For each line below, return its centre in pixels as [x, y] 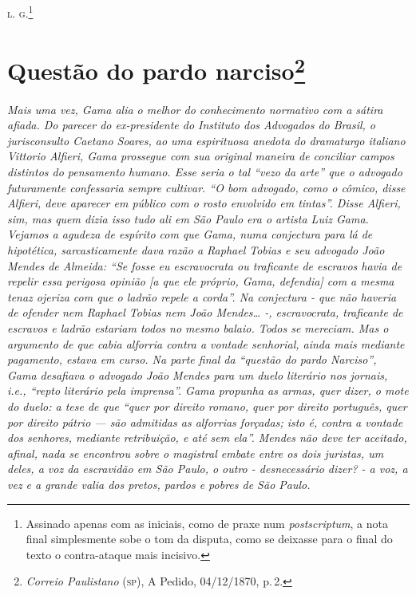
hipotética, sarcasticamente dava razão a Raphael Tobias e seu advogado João [196, 250]
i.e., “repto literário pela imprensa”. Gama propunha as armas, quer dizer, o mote [208, 390]
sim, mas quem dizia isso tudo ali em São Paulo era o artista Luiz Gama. [188, 218]
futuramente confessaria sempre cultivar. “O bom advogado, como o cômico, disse [206, 187]
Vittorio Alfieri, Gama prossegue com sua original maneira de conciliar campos [201, 156]
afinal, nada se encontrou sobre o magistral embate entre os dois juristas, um [196, 453]
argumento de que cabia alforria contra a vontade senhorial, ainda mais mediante [206, 343]
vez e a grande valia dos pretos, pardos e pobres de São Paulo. [159, 484]
